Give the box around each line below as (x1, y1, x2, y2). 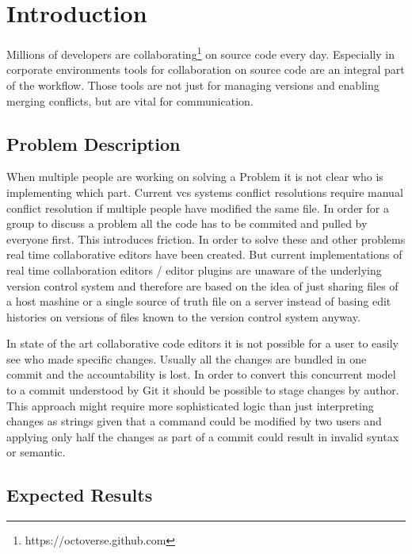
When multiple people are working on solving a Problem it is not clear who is (6, 168, 383, 185)
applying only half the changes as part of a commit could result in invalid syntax (6, 428, 399, 444)
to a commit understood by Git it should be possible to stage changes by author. (6, 382, 399, 398)
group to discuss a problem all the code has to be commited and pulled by (6, 215, 368, 232)
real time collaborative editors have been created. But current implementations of (6, 246, 402, 263)
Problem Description (6, 131, 181, 156)
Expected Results (6, 483, 153, 507)
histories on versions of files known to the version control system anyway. (6, 308, 360, 325)
